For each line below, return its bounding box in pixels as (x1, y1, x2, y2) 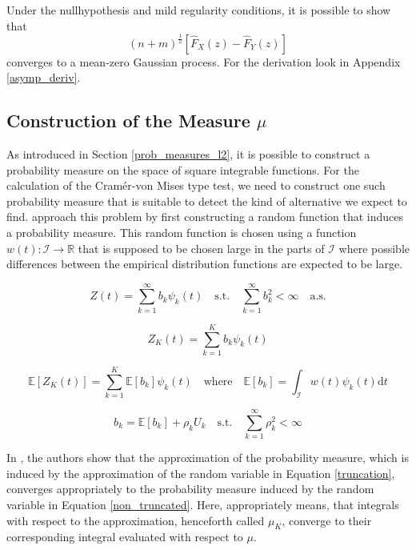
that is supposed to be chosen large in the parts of (78, 239, 325, 256)
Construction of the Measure (6, 108, 250, 133)
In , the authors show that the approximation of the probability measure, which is (6, 449, 409, 466)
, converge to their (282, 512, 372, 528)
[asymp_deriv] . (6, 69, 81, 86)
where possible (338, 239, 410, 256)
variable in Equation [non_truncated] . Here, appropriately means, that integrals (6, 496, 399, 512)
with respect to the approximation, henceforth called (6, 512, 265, 528)
